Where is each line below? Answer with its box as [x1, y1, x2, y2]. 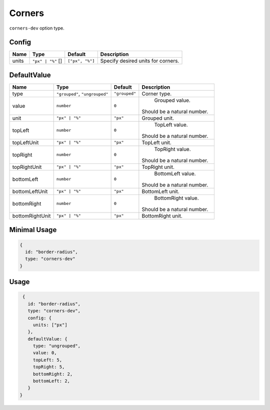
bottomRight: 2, [32, 371, 73, 377]
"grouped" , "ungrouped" [56, 90, 108, 97]
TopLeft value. [154, 121, 188, 128]
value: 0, [32, 350, 57, 356]
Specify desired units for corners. [100, 58, 179, 65]
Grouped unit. [141, 114, 174, 121]
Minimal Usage [9, 226, 57, 234]
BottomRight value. [154, 194, 199, 201]
